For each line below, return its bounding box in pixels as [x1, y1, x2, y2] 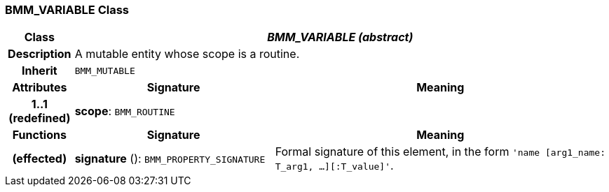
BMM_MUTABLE [74, 65, 135, 76]
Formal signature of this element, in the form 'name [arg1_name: [275, 145, 605, 159]
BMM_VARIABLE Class [5, 3, 130, 17]
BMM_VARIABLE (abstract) [267, 30, 413, 45]
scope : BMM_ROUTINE [74, 104, 175, 119]
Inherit [21, 64, 57, 78]
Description [8, 47, 71, 61]
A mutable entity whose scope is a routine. [74, 47, 300, 61]
